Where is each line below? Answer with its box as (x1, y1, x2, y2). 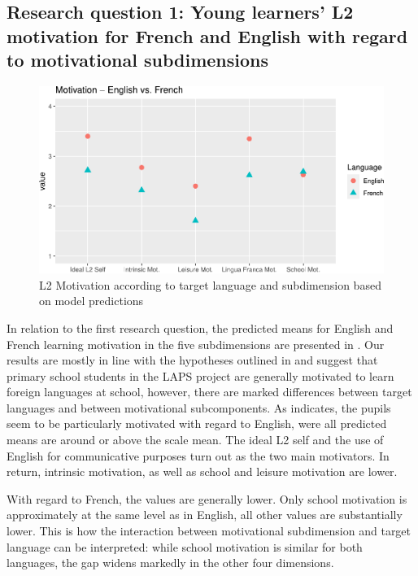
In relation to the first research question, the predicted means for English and (7, 319, 394, 336)
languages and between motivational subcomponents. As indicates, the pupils (7, 399, 391, 416)
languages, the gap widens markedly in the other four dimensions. (7, 554, 334, 571)
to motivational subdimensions (7, 47, 269, 72)
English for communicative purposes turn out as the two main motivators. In (7, 447, 390, 464)
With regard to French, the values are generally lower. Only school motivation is (7, 490, 407, 507)
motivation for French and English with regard (7, 23, 408, 48)
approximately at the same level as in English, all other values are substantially (7, 506, 403, 523)
